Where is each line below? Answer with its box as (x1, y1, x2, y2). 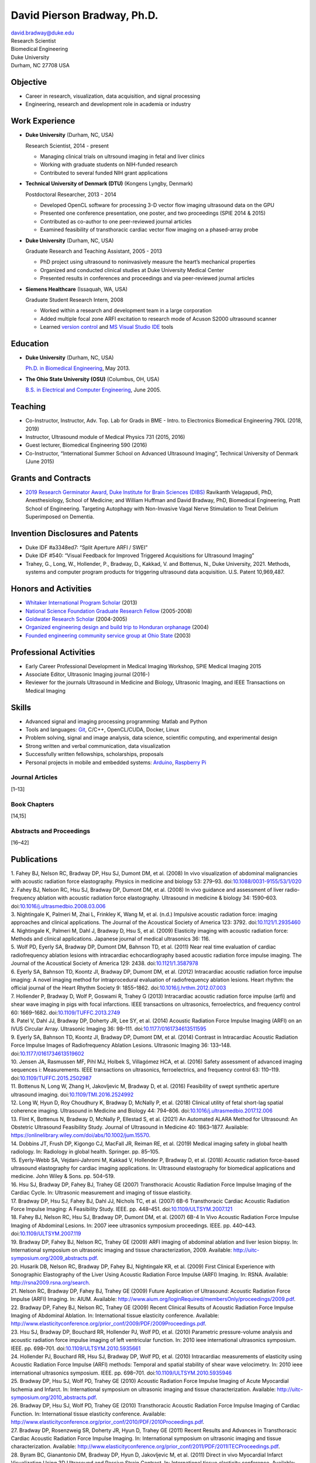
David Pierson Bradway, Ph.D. (11, 9, 159, 22)
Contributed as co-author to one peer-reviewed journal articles (40, 218, 192, 225)
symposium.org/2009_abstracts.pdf (11, 1255, 97, 1262)
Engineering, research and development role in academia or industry (25, 101, 191, 108)
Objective (11, 77, 47, 87)
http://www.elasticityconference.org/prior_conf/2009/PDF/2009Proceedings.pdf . (11, 1320, 207, 1327)
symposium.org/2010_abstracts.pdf (11, 1393, 96, 1401)
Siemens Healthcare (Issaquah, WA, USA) (25, 286, 128, 293)
